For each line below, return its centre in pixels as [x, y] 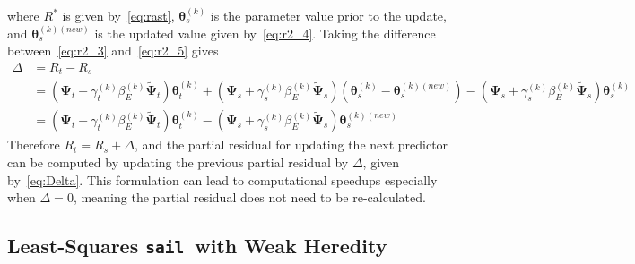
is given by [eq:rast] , [118, 15]
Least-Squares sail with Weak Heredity [197, 246]
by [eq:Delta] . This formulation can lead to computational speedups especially [222, 179]
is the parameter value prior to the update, [328, 15]
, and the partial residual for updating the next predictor [291, 145]
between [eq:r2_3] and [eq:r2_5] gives [113, 51]
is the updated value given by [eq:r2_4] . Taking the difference [265, 33]
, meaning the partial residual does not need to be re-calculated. [249, 197]
